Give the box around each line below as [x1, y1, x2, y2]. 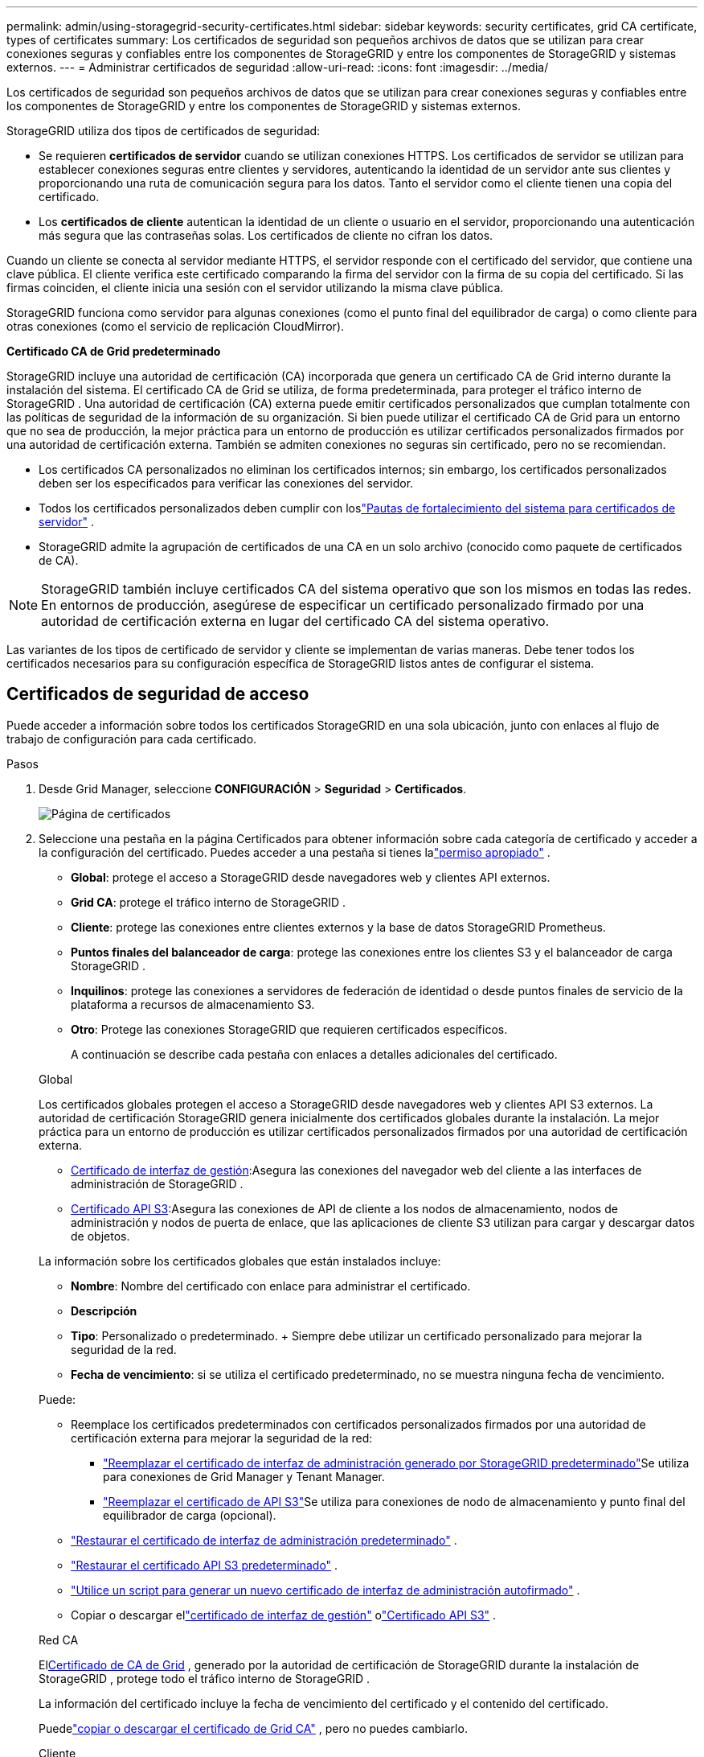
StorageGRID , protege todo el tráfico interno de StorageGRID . [39, 1671, 370, 1685]
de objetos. [71, 1228, 130, 1243]
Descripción [71, 1303, 137, 1318]
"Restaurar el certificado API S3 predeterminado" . [71, 1557, 338, 1572]
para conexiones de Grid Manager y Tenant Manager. [103, 1469, 386, 1483]
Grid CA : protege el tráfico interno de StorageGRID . [71, 895, 346, 909]
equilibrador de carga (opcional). [103, 1508, 276, 1522]
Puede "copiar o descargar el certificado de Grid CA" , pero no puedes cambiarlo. [39, 1721, 468, 1735]
